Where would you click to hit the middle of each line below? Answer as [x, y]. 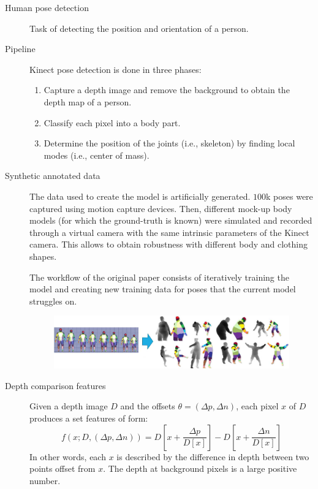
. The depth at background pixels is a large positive [200, 468]
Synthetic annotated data [53, 176]
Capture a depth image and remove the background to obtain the [167, 90]
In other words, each [68, 456]
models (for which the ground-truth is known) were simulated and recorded [171, 220]
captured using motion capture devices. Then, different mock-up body [161, 208]
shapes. [43, 256]
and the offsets [148, 406]
